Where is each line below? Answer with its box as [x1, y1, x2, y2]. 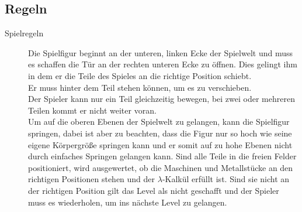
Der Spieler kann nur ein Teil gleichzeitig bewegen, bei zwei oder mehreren [28, 93, 295, 105]
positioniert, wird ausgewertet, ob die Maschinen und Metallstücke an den [28, 161, 293, 173]
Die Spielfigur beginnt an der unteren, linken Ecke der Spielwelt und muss [28, 46, 293, 59]
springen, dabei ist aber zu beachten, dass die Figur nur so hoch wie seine [28, 126, 292, 139]
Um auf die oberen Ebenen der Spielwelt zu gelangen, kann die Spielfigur [28, 115, 290, 128]
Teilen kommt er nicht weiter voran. [28, 104, 157, 116]
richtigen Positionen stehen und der [28, 173, 155, 185]
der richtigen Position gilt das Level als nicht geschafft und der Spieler [28, 184, 279, 196]
